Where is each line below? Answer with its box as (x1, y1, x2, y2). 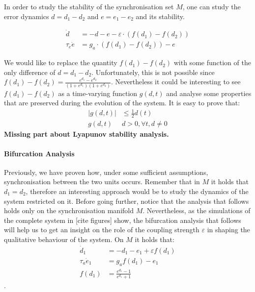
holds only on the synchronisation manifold (4, 205, 134, 216)
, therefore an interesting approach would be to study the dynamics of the (26, 186, 249, 196)
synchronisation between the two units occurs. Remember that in (4, 176, 200, 187)
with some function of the (173, 57, 251, 68)
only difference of (4, 67, 56, 77)
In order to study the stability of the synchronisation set (4, 1, 174, 11)
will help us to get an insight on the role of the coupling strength (4, 224, 199, 235)
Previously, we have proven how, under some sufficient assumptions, (4, 167, 208, 177)
